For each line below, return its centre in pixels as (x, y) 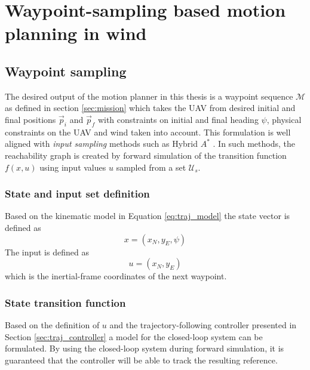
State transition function (65, 302)
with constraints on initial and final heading (178, 119)
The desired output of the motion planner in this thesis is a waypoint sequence (149, 96)
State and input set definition (77, 194)
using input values (73, 167)
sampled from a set (151, 167)
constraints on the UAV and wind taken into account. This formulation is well (148, 132)
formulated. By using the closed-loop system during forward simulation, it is (145, 348)
